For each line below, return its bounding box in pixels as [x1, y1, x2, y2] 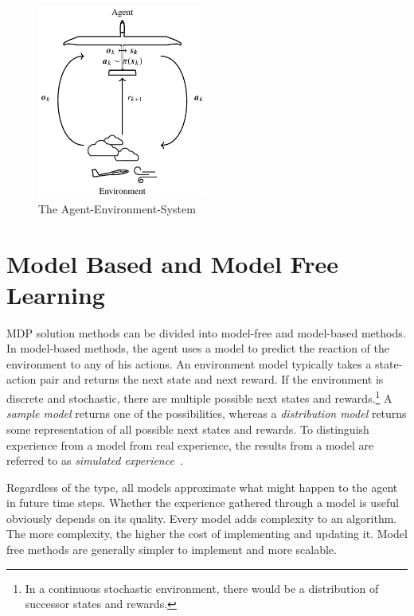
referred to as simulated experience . [6, 452, 183, 469]
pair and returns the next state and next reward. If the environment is [39, 371, 384, 388]
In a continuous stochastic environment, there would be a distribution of [25, 579, 379, 596]
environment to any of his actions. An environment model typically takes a [6, 355, 372, 372]
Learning [6, 278, 105, 310]
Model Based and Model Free [6, 247, 338, 279]
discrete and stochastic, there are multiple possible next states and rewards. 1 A [6, 388, 393, 406]
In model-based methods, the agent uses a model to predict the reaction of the [6, 340, 390, 357]
